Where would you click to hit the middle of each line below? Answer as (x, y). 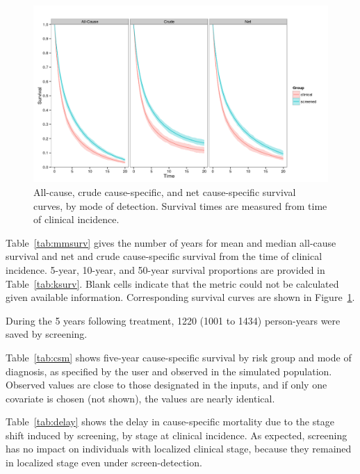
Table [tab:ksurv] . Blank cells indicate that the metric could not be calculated (172, 283)
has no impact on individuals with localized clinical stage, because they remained (179, 449)
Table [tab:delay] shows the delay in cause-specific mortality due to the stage (170, 422)
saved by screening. (47, 334)
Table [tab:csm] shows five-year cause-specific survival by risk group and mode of (179, 357)
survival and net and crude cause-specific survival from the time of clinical (164, 256)
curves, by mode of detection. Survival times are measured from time (180, 205)
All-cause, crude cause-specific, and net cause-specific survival (165, 191)
